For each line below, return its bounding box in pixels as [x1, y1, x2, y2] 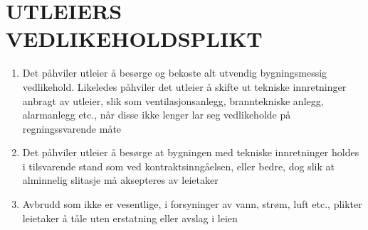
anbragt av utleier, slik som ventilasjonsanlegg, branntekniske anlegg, [22, 93, 324, 108]
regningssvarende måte [22, 121, 122, 136]
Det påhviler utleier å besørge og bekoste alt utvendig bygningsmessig [22, 65, 327, 80]
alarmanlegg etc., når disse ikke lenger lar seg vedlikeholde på [22, 107, 291, 122]
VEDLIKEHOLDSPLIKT [6, 24, 263, 53]
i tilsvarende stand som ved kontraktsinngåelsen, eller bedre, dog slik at [22, 158, 335, 173]
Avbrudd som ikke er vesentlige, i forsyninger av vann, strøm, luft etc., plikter [22, 197, 362, 212]
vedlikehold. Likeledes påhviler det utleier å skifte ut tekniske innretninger [22, 79, 347, 94]
